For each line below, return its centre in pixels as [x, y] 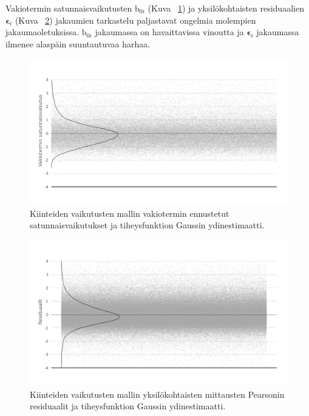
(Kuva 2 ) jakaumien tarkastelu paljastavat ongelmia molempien [135, 20]
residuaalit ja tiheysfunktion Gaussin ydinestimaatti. [128, 406]
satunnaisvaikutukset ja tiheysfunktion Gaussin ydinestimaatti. [147, 225]
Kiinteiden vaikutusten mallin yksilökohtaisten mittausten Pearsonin [157, 394]
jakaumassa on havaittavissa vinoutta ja [169, 32]
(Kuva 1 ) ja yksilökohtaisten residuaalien [226, 8]
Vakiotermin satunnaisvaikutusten [69, 8]
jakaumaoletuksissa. [42, 32]
